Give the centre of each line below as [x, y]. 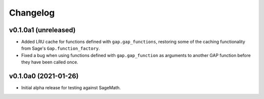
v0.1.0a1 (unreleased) [42, 30]
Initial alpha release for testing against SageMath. [71, 88]
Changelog [32, 13]
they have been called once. [50, 62]
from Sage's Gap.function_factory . [61, 48]
